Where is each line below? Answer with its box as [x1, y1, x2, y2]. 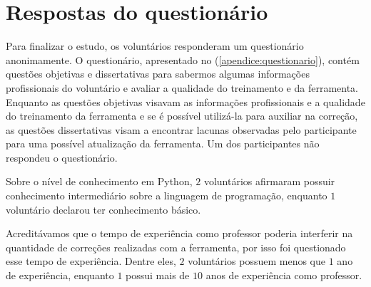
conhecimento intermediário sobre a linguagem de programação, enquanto [6, 188, 327, 203]
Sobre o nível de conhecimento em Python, [6, 174, 193, 189]
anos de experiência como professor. [205, 268, 362, 283]
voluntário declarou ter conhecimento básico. [6, 202, 201, 216]
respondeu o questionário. [6, 150, 118, 165]
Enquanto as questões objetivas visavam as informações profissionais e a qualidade [6, 94, 365, 109]
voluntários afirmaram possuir [203, 174, 335, 189]
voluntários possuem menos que [188, 254, 326, 268]
